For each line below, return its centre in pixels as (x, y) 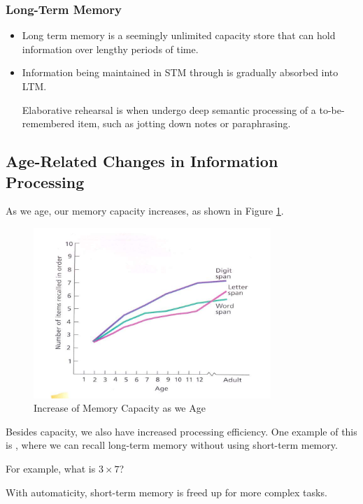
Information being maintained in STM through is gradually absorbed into (180, 72)
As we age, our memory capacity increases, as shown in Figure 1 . (145, 211)
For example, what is (51, 469)
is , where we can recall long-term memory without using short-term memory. (172, 445)
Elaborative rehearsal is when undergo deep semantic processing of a (169, 109)
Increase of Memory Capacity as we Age (120, 408)
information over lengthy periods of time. (110, 49)
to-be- (332, 109)
